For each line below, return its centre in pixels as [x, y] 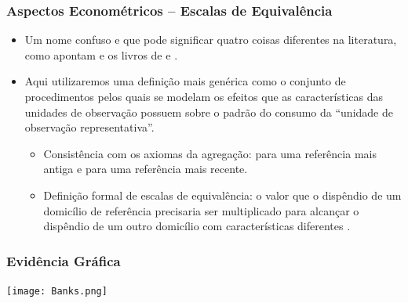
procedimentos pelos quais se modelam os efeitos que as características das [204, 96]
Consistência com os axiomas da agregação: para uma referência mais [210, 153]
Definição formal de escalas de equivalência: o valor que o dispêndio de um [222, 195]
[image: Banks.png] [57, 291]
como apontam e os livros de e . [101, 54]
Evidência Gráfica [64, 260]
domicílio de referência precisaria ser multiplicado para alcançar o [201, 210]
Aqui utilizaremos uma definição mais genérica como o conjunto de [185, 81]
